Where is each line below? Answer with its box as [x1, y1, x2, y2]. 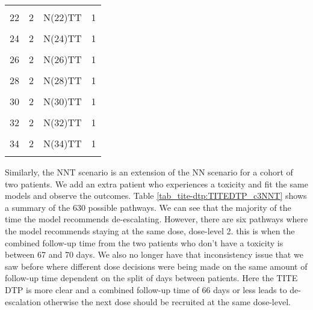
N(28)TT [43, 73, 82, 87]
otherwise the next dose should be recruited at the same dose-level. [43, 295, 291, 308]
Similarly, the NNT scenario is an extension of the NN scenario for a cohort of [5, 166, 293, 178]
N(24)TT [43, 31, 82, 45]
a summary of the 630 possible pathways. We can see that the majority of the [5, 201, 291, 213]
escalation [5, 295, 41, 308]
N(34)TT [43, 136, 82, 150]
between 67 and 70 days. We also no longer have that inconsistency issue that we [5, 248, 303, 261]
